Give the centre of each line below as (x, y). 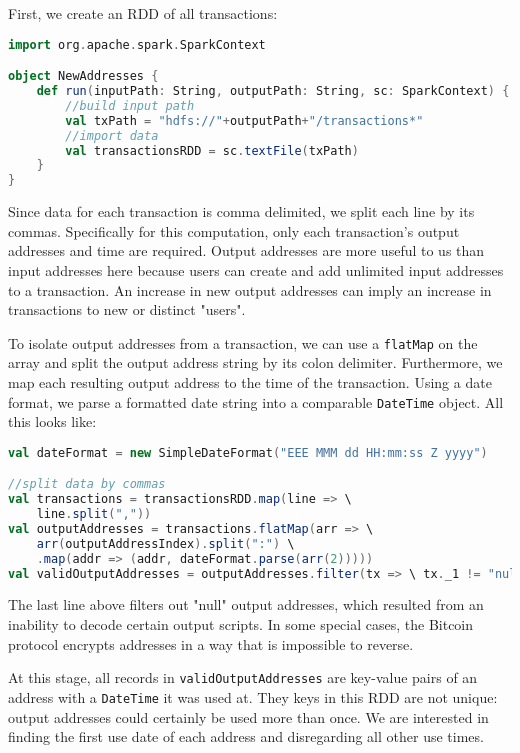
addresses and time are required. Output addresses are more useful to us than (246, 250)
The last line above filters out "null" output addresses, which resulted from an (246, 604)
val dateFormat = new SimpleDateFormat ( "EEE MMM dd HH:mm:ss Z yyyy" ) (248, 452)
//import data (112, 135)
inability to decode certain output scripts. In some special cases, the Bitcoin (241, 624)
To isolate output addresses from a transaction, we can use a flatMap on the (243, 342)
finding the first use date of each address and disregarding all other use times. (246, 736)
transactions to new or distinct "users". (127, 309)
